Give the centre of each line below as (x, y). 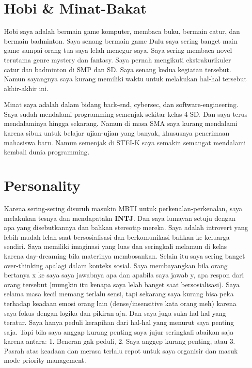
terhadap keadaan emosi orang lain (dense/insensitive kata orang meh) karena (120, 303)
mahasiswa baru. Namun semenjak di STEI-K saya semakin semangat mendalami (125, 142)
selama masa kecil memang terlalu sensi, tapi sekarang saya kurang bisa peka (119, 294)
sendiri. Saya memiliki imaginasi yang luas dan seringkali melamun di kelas (116, 246)
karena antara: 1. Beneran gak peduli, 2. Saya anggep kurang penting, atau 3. (119, 341)
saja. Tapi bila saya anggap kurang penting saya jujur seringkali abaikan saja (119, 331)
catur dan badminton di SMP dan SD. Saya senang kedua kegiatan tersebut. (118, 69)
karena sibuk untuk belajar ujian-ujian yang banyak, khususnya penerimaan (117, 133)
